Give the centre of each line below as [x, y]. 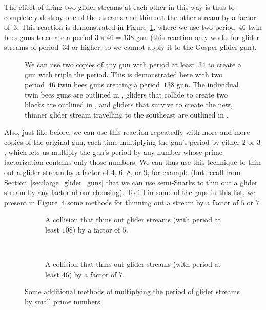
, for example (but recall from [194, 172]
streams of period [32, 47]
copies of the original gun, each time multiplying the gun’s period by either [122, 142]
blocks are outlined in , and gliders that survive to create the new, [129, 104]
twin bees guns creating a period [109, 84]
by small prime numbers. [64, 301]
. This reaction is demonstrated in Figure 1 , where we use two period [126, 27]
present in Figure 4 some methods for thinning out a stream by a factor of [121, 202]
